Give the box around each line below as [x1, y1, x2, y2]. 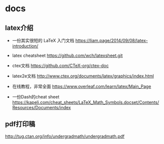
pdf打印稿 [5, 120, 35, 128]
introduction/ [12, 43, 39, 49]
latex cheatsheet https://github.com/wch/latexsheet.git [12, 52, 123, 58]
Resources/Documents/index [12, 105, 71, 110]
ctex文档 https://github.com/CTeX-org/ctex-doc [12, 63, 109, 69]
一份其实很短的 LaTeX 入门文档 [12, 38, 74, 43]
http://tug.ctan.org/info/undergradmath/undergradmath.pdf [5, 133, 125, 139]
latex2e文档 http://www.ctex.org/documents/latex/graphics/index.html [12, 73, 154, 79]
